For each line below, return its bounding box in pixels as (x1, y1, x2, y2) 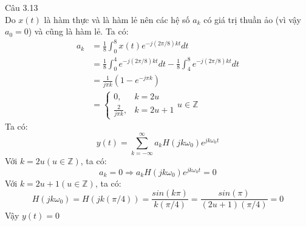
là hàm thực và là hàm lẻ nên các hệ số (44, 13, 190, 25)
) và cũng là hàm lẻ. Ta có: (28, 25, 129, 38)
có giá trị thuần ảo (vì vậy (203, 13, 301, 25)
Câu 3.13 (5, 1, 38, 13)
